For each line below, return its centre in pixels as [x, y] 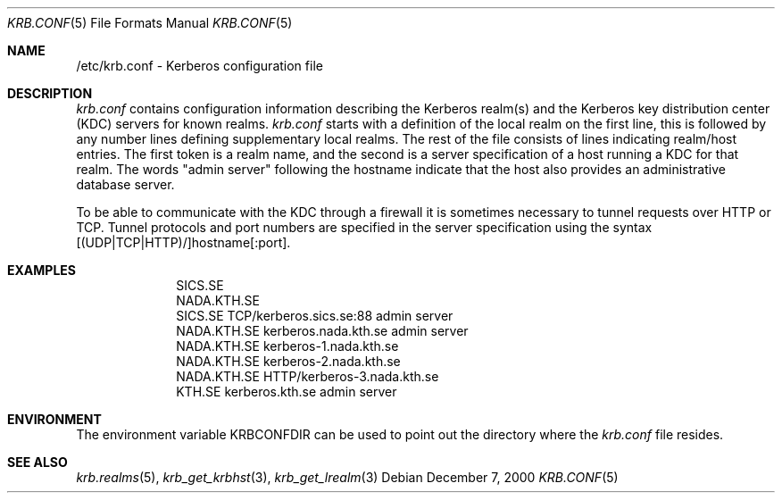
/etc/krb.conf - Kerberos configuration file [200, 66]
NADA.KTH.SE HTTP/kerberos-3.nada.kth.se [308, 376]
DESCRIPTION [50, 93]
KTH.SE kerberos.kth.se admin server [287, 392]
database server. [125, 184]
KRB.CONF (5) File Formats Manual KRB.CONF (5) [150, 23]
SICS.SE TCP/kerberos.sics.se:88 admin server [315, 316]
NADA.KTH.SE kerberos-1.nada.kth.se [287, 346]
